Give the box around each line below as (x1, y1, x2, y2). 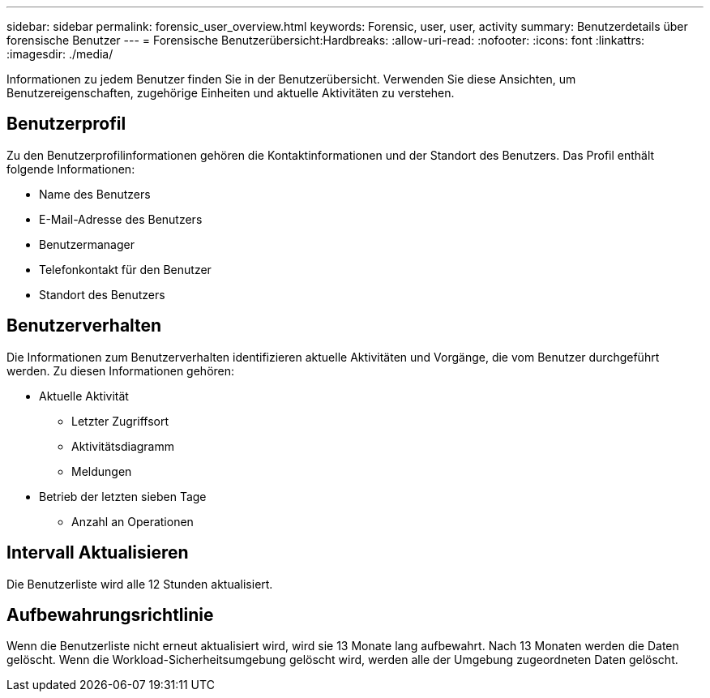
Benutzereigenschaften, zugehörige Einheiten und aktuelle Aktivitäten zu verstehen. (6, 86, 455, 100)
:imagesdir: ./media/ (6, 47, 113, 61)
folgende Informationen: (6, 161, 135, 176)
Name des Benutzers (39, 186, 151, 201)
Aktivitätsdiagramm (71, 439, 174, 453)
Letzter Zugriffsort (71, 413, 169, 428)
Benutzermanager (39, 237, 135, 251)
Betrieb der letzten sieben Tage (39, 489, 207, 503)
